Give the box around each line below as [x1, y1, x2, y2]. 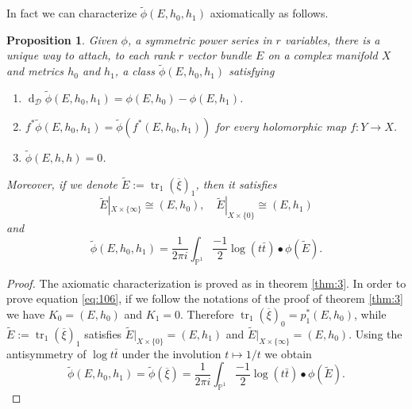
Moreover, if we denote [6, 175, 117, 192]
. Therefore [180, 305, 234, 322]
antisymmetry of [6, 345, 87, 361]
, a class [114, 63, 155, 79]
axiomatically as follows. [210, 5, 329, 21]
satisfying [229, 63, 275, 79]
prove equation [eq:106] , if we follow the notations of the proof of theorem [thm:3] [6, 290, 403, 307]
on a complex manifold [268, 47, 378, 63]
